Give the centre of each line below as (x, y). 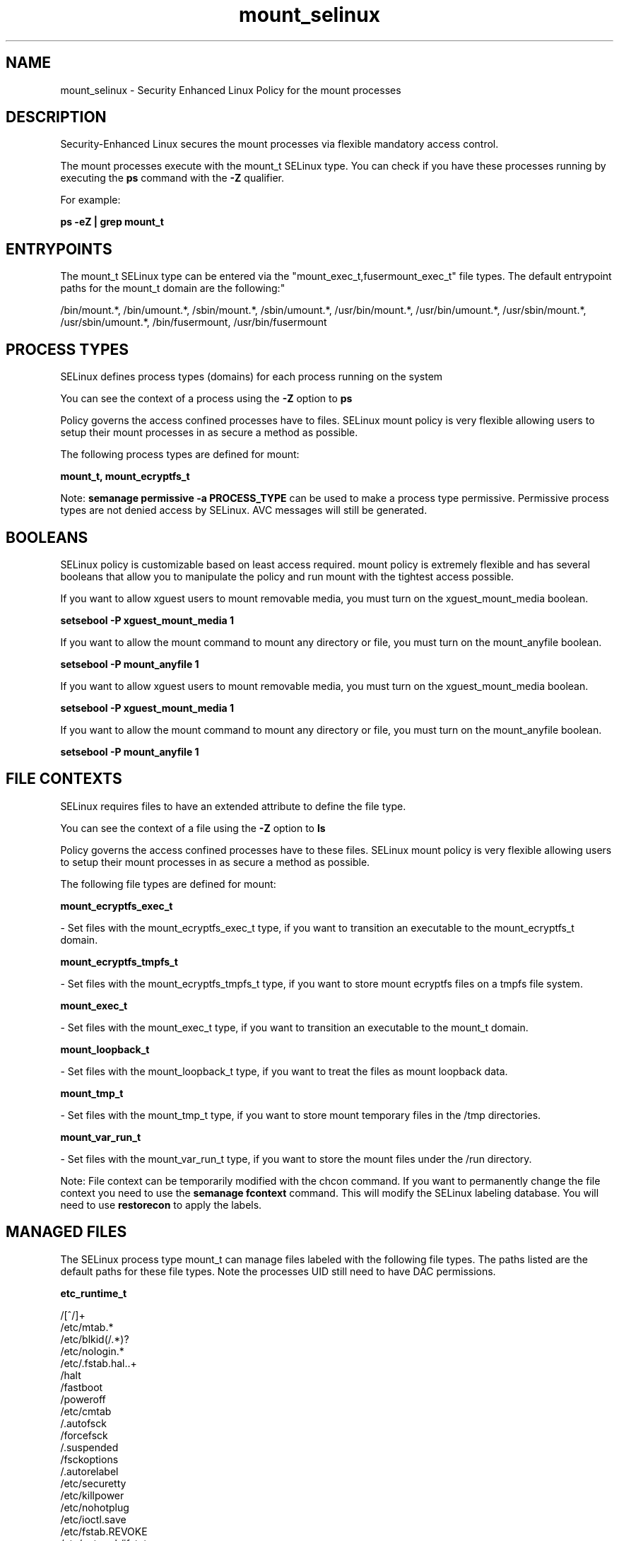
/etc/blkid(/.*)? (95, 1339)
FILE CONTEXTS (64, 779)
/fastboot (82, 1387)
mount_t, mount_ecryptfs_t (125, 476)
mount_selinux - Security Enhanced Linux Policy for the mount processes (231, 90)
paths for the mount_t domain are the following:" (173, 288)
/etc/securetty (93, 1483)
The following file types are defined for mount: (168, 884)
